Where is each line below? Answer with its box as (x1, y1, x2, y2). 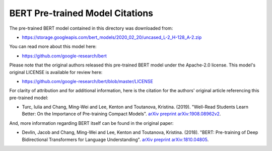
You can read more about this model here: (9, 43, 97, 50)
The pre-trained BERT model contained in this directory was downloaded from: (9, 25, 173, 31)
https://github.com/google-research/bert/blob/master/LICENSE (22, 78, 154, 84)
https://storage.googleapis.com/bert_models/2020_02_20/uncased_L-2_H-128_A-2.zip (22, 34, 202, 40)
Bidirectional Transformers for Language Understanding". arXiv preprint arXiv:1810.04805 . (22, 136, 209, 142)
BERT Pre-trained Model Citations (9, 8, 154, 19)
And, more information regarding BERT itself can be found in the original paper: (9, 120, 174, 126)
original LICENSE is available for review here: (9, 69, 103, 75)
